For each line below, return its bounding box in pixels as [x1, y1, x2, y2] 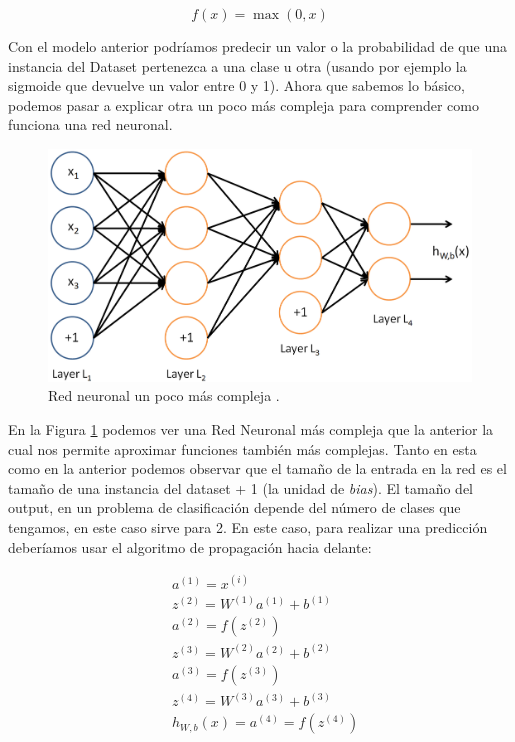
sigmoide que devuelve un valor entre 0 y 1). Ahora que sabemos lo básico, [8, 75, 465, 96]
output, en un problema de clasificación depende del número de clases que [8, 497, 461, 518]
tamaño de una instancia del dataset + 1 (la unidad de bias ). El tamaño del [8, 477, 474, 498]
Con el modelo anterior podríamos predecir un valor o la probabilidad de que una [8, 36, 507, 56]
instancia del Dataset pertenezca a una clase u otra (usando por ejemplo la [8, 55, 467, 76]
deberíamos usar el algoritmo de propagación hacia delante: [8, 536, 372, 557]
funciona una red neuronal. [8, 114, 173, 135]
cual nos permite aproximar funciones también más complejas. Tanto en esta [8, 438, 477, 459]
